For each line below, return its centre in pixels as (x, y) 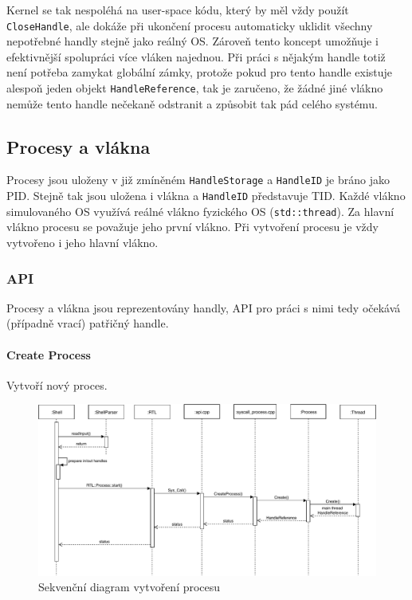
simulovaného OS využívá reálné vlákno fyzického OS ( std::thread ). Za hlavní (200, 211)
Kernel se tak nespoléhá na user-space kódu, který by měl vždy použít (178, 10)
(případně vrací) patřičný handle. (88, 323)
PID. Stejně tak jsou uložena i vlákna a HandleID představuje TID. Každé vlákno (206, 196)
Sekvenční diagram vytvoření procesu (129, 587)
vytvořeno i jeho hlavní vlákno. (82, 243)
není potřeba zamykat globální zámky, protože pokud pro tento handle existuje (200, 72)
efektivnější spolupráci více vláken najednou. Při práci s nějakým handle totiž (196, 56)
